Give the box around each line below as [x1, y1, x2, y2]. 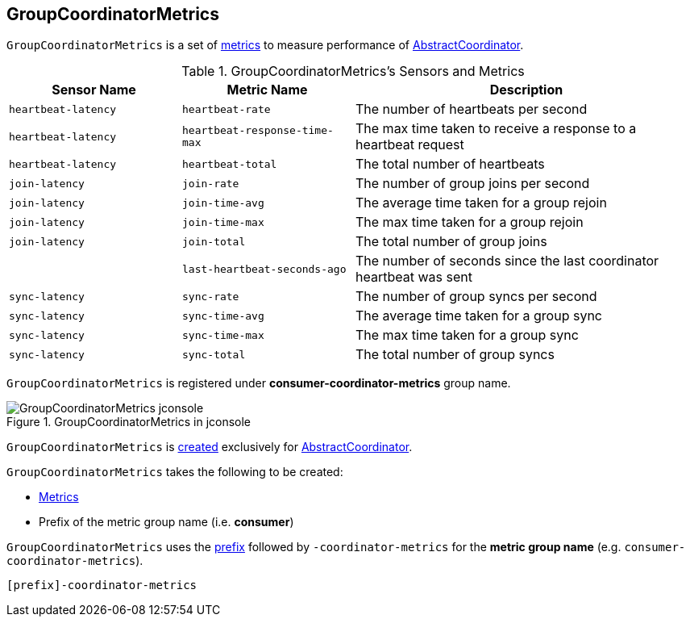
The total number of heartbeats [355, 156, 545, 173]
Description [489, 82, 563, 98]
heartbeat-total [182, 157, 277, 170]
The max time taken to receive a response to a [355, 120, 637, 137]
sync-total [182, 348, 246, 361]
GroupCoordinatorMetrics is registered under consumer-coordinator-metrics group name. [6, 376, 511, 391]
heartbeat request [355, 136, 464, 153]
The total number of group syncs [355, 346, 555, 363]
